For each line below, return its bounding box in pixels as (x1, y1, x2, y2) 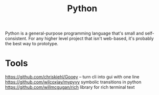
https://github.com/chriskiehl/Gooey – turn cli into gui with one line (5, 74, 139, 80)
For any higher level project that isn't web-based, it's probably (28, 36, 154, 41)
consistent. (5, 36, 28, 41)
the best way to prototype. (5, 41, 59, 47)
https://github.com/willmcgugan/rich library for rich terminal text (5, 84, 135, 90)
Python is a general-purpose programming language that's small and (5, 30, 144, 37)
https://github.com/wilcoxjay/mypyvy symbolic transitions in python (5, 79, 142, 85)
